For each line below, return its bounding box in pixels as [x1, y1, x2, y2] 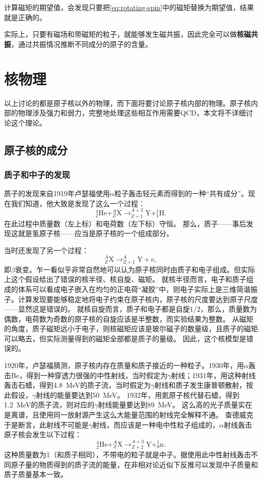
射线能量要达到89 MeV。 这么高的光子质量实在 [98, 399, 252, 410]
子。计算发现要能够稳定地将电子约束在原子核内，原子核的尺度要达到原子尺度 [4, 293, 258, 304]
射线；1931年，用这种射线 [171, 370, 256, 380]
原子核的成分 [4, 142, 68, 157]
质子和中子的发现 [4, 168, 70, 180]
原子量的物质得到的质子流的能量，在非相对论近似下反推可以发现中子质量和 [11, 459, 258, 469]
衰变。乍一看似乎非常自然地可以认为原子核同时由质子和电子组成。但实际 [15, 264, 255, 274]
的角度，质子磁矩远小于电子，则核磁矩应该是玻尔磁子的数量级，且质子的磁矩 [4, 323, 258, 334]
